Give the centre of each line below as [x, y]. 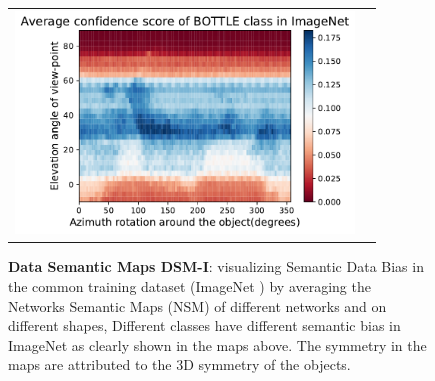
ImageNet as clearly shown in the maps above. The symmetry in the [217, 344]
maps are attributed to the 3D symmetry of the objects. [179, 364]
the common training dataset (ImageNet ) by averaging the [189, 286]
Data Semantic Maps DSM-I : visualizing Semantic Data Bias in [216, 266]
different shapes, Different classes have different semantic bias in [204, 325]
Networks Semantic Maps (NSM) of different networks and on [197, 305]
